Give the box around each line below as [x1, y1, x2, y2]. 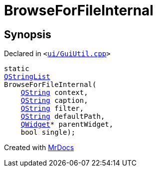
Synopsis [4, 28, 51, 41]
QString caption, [20, 96, 88, 105]
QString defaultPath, [20, 112, 105, 121]
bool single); [20, 128, 76, 137]
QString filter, [20, 104, 84, 113]
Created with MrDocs [4, 143, 74, 152]
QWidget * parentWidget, [20, 120, 114, 129]
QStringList [4, 73, 50, 81]
